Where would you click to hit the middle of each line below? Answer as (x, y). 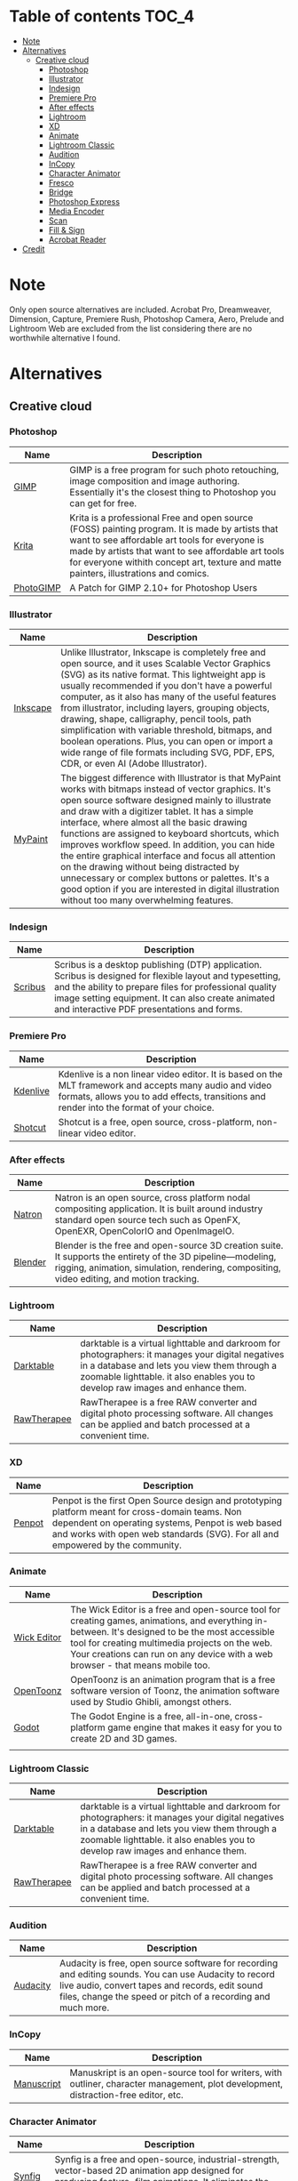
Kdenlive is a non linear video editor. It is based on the (170, 1074)
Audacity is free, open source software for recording (169, 1963)
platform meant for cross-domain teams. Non (147, 1511)
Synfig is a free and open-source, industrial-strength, (167, 2160)
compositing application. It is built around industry (159, 1209)
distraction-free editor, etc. (126, 2095)
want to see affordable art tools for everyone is (167, 540)
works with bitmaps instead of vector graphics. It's (166, 789)
